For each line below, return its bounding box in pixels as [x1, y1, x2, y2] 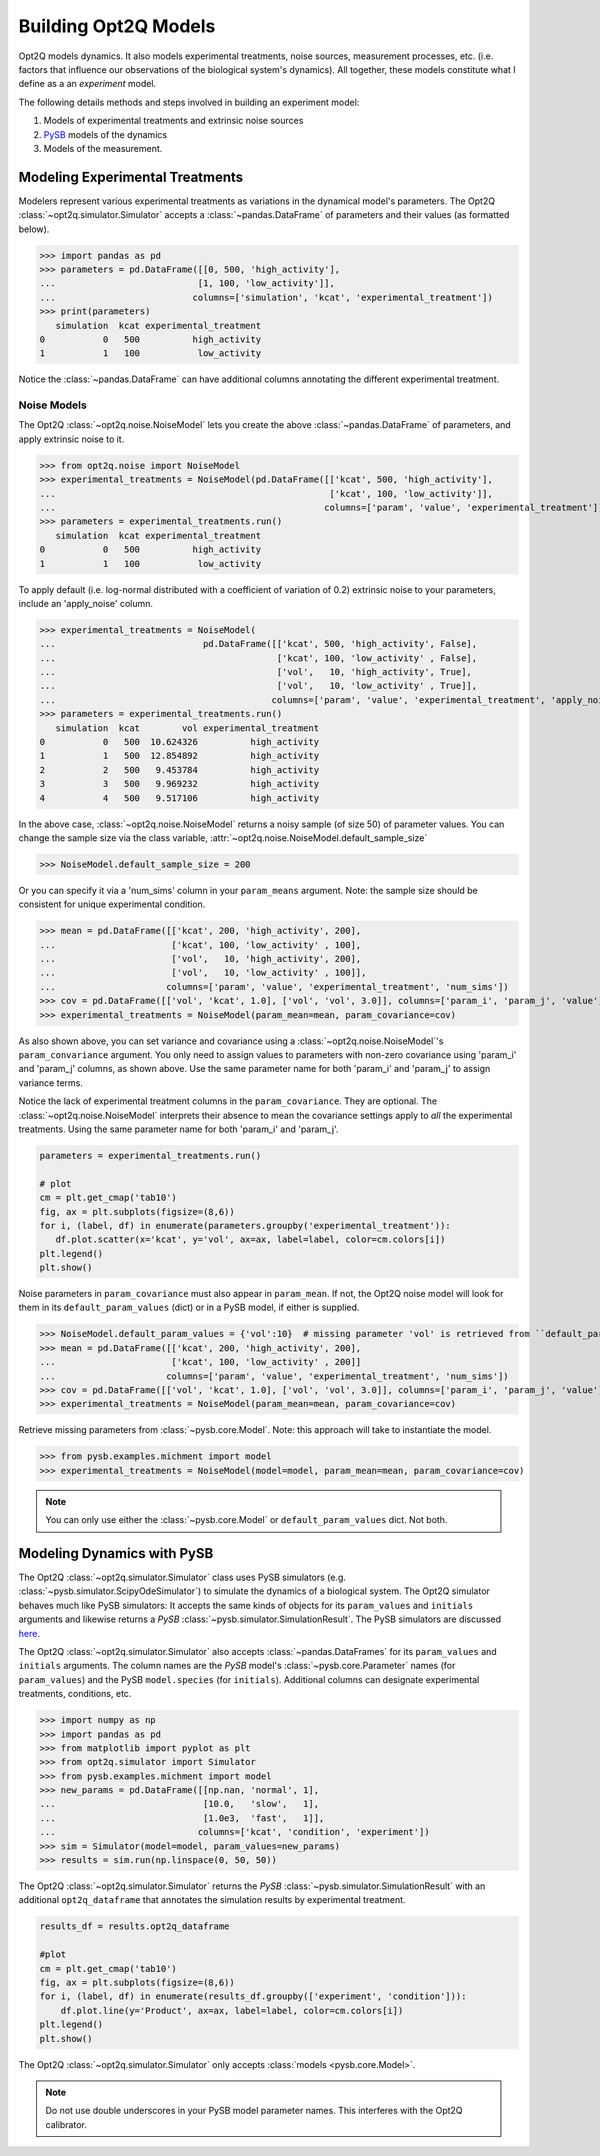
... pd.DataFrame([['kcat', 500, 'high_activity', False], [39, 638, 478, 650]
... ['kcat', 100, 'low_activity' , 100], [39, 939, 362, 950]
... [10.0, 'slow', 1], [39, 1798, 320, 1810]
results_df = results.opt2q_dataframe [39, 1921, 230, 1932]
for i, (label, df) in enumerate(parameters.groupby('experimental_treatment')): [39, 1220, 452, 1231]
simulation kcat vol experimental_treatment [55, 722, 320, 734]
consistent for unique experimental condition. [18, 898, 206, 910]
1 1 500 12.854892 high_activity [39, 750, 320, 762]
